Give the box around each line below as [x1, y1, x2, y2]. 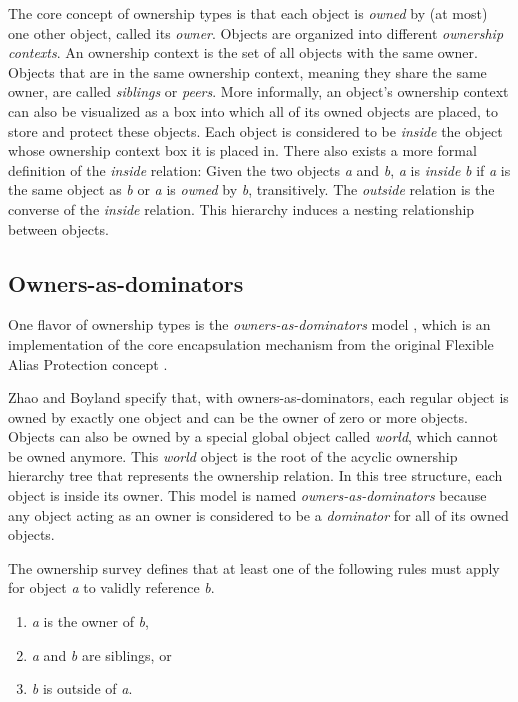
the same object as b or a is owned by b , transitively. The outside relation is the [8, 179, 495, 200]
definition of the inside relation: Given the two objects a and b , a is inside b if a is [8, 159, 511, 180]
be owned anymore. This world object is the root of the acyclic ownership [8, 445, 458, 466]
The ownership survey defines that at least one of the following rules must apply [8, 557, 500, 578]
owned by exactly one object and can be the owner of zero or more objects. [8, 406, 468, 427]
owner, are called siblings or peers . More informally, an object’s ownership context [8, 81, 509, 102]
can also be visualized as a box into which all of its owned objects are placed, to [8, 100, 498, 121]
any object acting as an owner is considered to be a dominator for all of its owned [8, 504, 509, 525]
